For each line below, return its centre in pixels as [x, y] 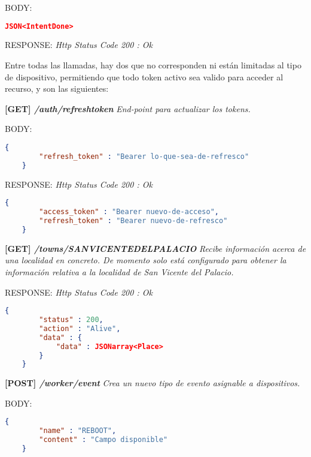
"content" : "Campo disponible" [103, 440]
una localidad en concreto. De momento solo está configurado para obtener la [146, 260]
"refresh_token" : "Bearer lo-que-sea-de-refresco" [144, 156]
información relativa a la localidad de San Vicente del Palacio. [119, 271]
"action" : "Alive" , [80, 328]
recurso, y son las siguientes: [57, 88]
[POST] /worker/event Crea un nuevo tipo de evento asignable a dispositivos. [153, 383]
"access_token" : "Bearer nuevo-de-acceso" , [129, 212]
